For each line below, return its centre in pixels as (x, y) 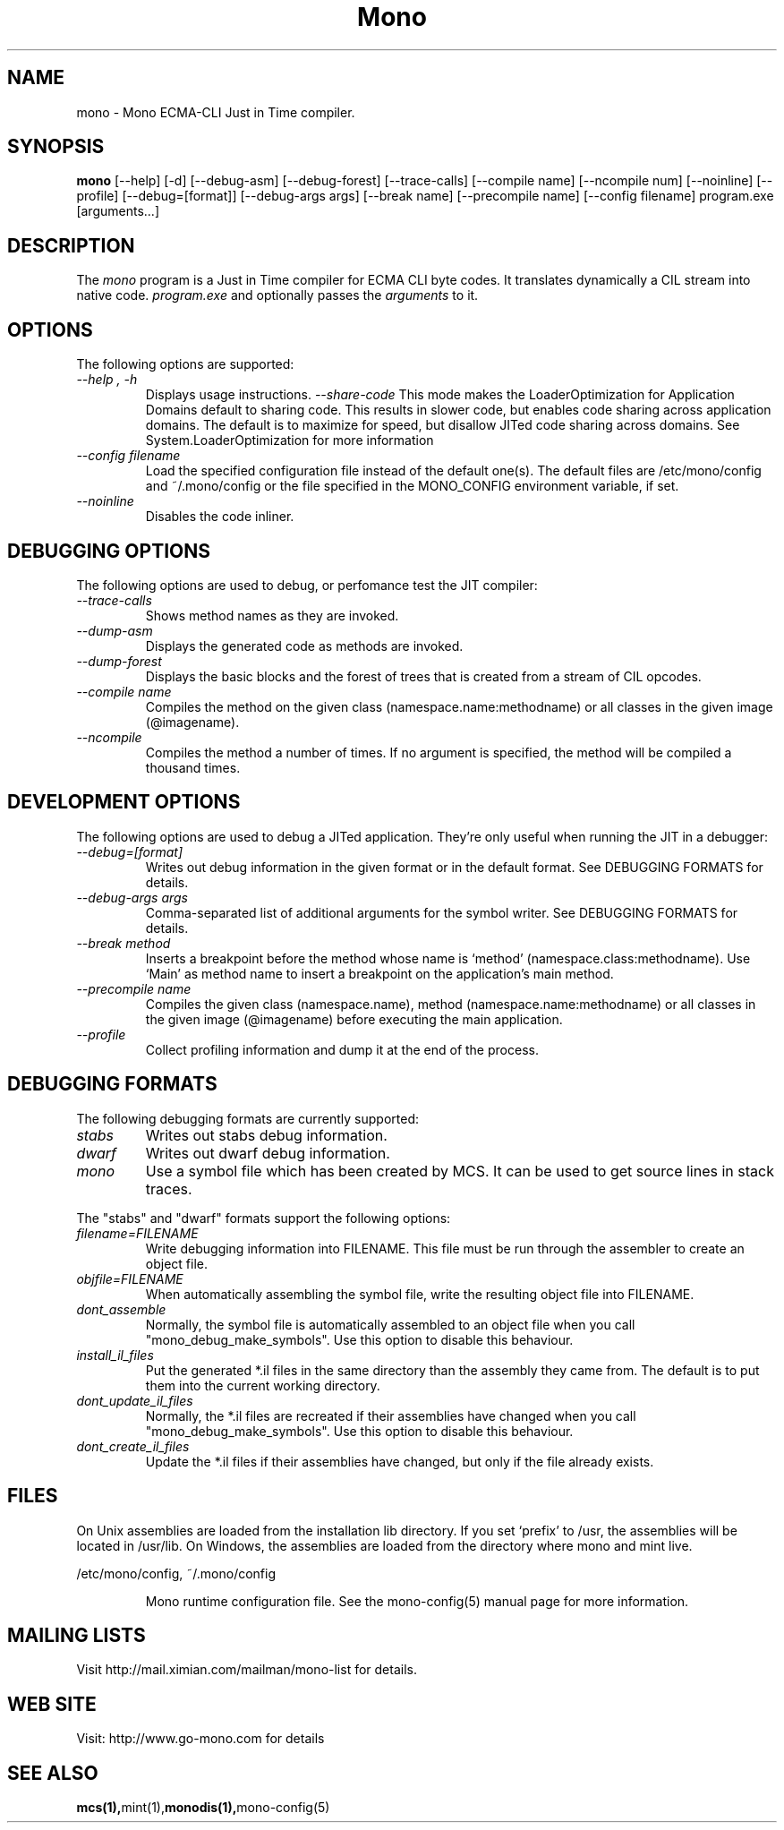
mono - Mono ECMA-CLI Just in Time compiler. (216, 112)
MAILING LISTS (77, 1635)
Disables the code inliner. (220, 517)
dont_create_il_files (133, 1446)
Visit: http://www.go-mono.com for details (200, 1739)
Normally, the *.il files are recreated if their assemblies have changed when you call (391, 1415)
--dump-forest (119, 661)
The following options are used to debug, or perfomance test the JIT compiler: (307, 585)
